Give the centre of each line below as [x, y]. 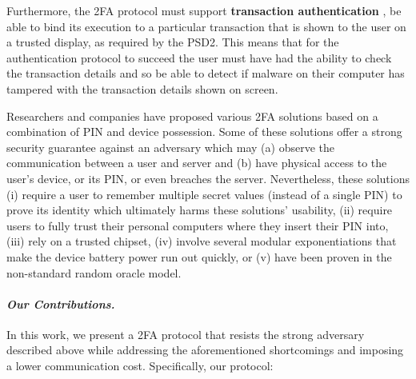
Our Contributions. [61, 303]
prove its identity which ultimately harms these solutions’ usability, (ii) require [200, 210]
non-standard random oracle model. [94, 272]
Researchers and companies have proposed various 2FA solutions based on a [192, 116]
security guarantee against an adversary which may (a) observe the [170, 147]
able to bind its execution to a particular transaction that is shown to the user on [206, 26]
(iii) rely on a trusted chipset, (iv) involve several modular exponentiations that [202, 241]
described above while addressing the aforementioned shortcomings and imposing [205, 350]
